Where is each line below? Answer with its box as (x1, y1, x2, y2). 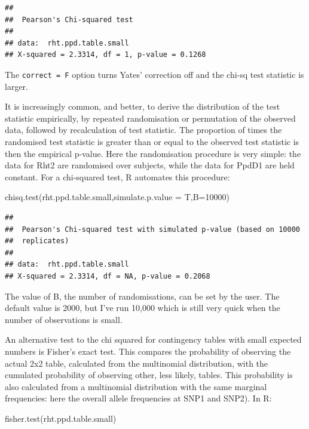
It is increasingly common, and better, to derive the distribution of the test (5, 100, 280, 113)
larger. (5, 80, 28, 92)
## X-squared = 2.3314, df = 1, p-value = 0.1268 (5, 50, 206, 59)
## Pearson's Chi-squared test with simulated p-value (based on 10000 (5, 225, 300, 234)
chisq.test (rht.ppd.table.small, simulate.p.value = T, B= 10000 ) (5, 191, 230, 203)
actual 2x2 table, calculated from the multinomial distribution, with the (5, 357, 268, 369)
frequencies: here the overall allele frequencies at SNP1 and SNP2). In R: (5, 392, 272, 404)
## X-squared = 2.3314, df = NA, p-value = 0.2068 (5, 271, 210, 280)
